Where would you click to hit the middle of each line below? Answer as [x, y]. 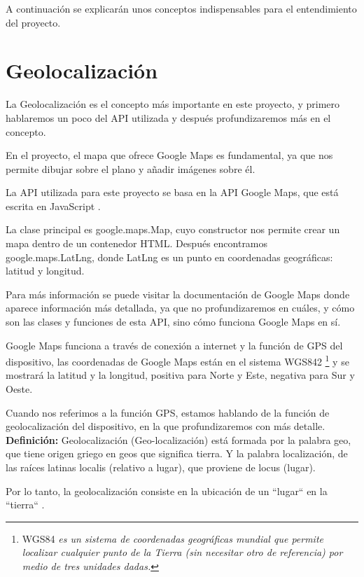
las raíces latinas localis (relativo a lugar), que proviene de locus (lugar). [161, 467]
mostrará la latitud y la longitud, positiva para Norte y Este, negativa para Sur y [180, 375]
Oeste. [19, 389]
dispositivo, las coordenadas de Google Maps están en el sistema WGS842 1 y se [177, 360]
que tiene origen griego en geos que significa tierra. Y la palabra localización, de [177, 453]
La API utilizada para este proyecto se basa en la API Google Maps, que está [172, 192]
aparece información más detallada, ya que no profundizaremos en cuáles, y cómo [180, 308]
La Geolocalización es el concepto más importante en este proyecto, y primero [173, 104]
